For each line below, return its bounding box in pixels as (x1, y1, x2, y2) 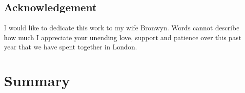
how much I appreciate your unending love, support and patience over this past (4, 32, 242, 42)
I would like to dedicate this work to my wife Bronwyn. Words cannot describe (4, 23, 240, 33)
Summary (4, 70, 70, 91)
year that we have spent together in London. (4, 42, 137, 52)
